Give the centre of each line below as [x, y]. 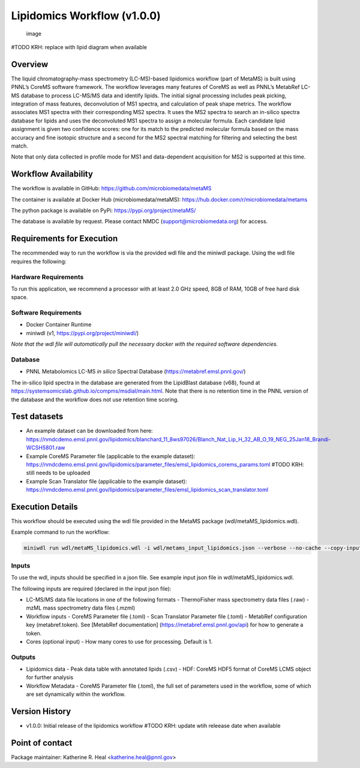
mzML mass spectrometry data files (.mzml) [81, 608]
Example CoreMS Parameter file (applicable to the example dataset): [111, 456]
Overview [30, 64]
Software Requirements [46, 313]
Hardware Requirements [47, 277]
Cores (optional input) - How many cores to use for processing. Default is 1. [119, 641]
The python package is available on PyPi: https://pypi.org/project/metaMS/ [103, 211]
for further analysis [50, 677]
